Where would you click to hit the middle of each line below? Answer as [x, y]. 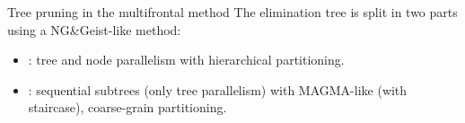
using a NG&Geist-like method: [94, 29]
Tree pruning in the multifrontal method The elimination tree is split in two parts [232, 12]
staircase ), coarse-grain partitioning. [127, 107]
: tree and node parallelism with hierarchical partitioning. [186, 60]
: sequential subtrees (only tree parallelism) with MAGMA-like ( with [218, 89]
